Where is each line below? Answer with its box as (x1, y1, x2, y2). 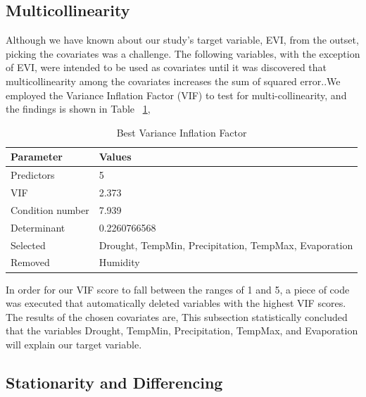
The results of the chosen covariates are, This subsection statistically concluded (6, 309, 348, 324)
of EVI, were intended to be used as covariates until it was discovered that (6, 60, 327, 75)
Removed (11, 255, 50, 270)
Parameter (11, 149, 63, 164)
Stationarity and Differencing (6, 371, 223, 393)
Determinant (11, 220, 65, 234)
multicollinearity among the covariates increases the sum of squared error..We (6, 73, 341, 88)
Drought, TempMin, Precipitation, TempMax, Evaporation (99, 237, 353, 252)
